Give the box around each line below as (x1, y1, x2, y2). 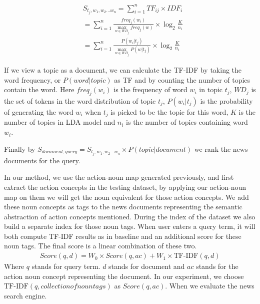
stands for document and (108, 261, 185, 271)
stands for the (196, 261, 238, 271)
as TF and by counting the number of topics (114, 74, 250, 85)
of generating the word (4, 107, 73, 117)
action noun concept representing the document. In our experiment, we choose (4, 270, 244, 281)
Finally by (4, 143, 35, 154)
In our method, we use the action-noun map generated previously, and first (4, 172, 234, 182)
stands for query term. (31, 261, 100, 271)
